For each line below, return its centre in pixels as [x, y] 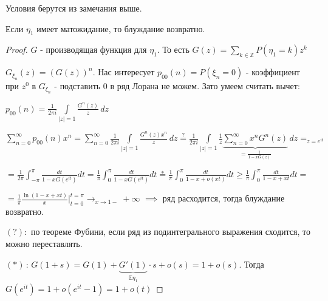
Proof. [17, 49]
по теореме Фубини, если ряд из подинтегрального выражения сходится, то [170, 232]
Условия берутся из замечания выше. [74, 8]
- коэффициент [273, 72]
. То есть [173, 49]
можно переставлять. [44, 244]
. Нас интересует [124, 72]
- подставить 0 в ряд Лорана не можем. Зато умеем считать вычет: [177, 85]
